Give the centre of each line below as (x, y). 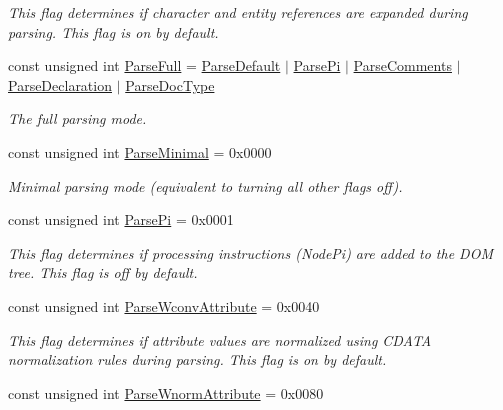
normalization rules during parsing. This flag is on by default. (197, 359)
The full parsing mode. (77, 118)
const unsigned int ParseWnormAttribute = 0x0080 (166, 392)
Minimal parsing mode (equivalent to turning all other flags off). (205, 185)
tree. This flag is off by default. (103, 272)
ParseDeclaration (60, 84)
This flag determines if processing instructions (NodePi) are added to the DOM (250, 252)
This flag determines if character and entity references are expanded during (238, 12)
